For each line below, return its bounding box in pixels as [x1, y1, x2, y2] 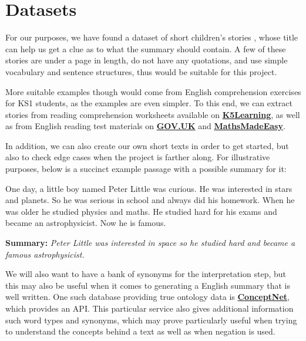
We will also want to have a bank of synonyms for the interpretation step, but [5, 268, 286, 280]
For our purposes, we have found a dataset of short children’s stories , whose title [5, 31, 298, 43]
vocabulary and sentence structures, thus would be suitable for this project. [5, 65, 277, 77]
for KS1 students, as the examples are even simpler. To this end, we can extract [5, 97, 293, 109]
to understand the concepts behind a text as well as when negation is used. [5, 325, 275, 337]
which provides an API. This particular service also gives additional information [5, 302, 294, 314]
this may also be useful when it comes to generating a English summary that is [5, 279, 290, 291]
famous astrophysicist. [5, 248, 85, 260]
